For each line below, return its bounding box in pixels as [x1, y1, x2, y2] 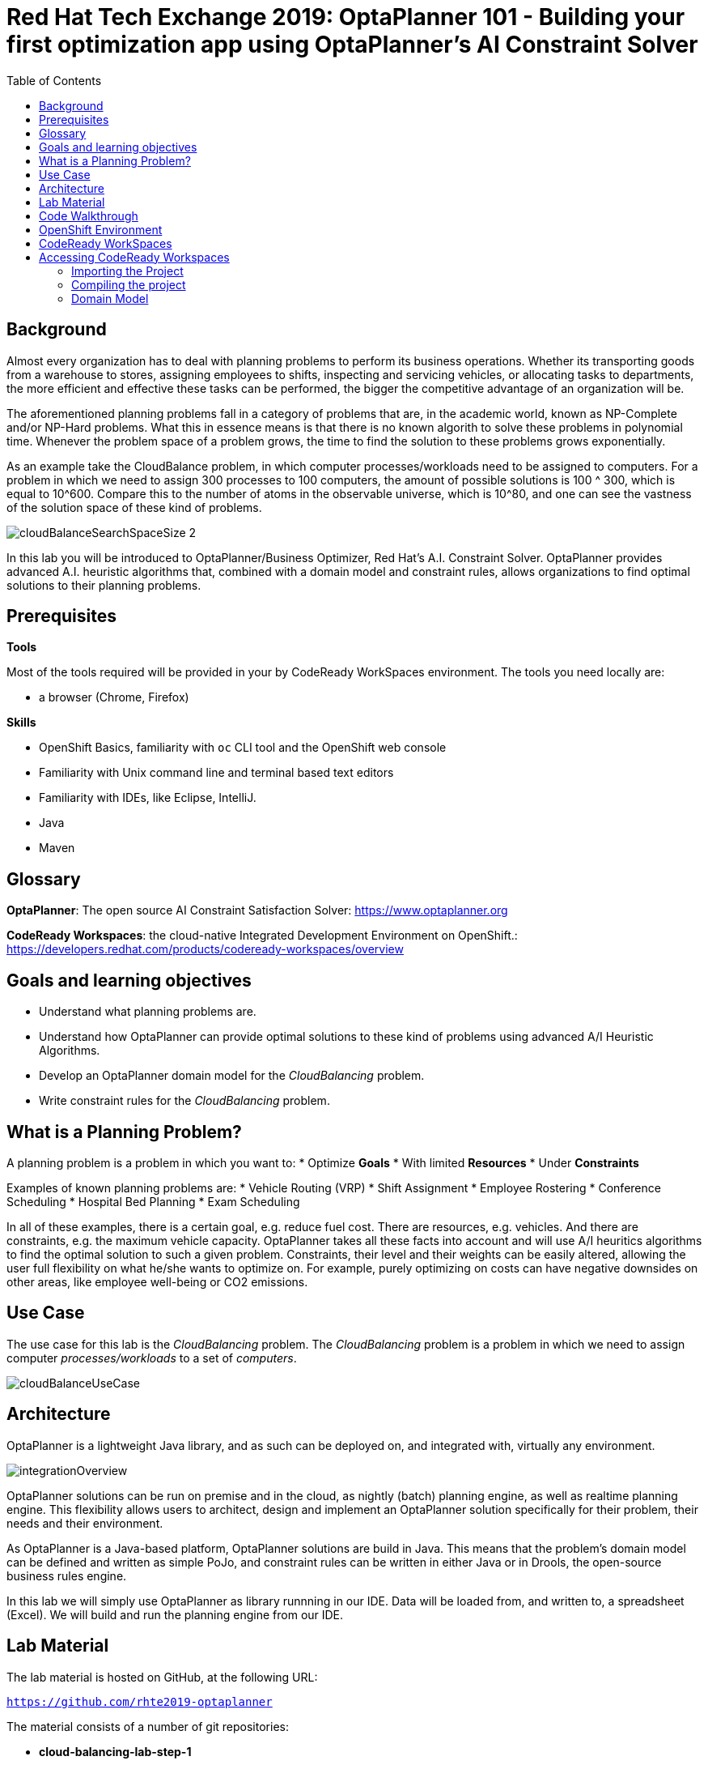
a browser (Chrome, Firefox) [39, 690, 189, 705]
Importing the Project [71, 263, 184, 278]
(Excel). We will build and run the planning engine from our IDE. [6, 1607, 344, 1622]
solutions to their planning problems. [6, 578, 201, 592]
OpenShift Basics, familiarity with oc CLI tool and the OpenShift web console [39, 740, 447, 755]
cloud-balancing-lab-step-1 [39, 1744, 192, 1759]
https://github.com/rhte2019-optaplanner [6, 1695, 273, 1708]
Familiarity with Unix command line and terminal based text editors [39, 765, 394, 780]
